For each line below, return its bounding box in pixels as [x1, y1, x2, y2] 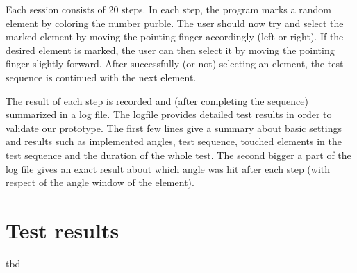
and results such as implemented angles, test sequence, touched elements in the [6, 134, 342, 149]
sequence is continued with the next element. [6, 69, 197, 84]
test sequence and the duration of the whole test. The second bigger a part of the [6, 147, 351, 162]
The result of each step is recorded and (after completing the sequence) [6, 93, 308, 108]
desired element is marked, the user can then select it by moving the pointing [6, 42, 335, 57]
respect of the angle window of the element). [6, 175, 194, 190]
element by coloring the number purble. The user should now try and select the [6, 15, 344, 30]
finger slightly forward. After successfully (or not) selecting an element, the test [6, 56, 344, 71]
